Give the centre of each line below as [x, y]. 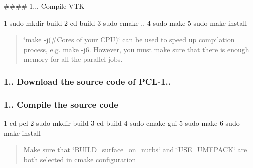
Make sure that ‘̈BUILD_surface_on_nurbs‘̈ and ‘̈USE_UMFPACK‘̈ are [135, 149]
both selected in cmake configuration [80, 159]
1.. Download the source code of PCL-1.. [87, 81]
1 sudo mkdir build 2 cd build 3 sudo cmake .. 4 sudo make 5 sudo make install [126, 23]
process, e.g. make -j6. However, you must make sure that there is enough [136, 49]
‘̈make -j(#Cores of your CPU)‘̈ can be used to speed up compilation [129, 40]
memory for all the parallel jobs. [73, 59]
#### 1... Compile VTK [44, 6]
